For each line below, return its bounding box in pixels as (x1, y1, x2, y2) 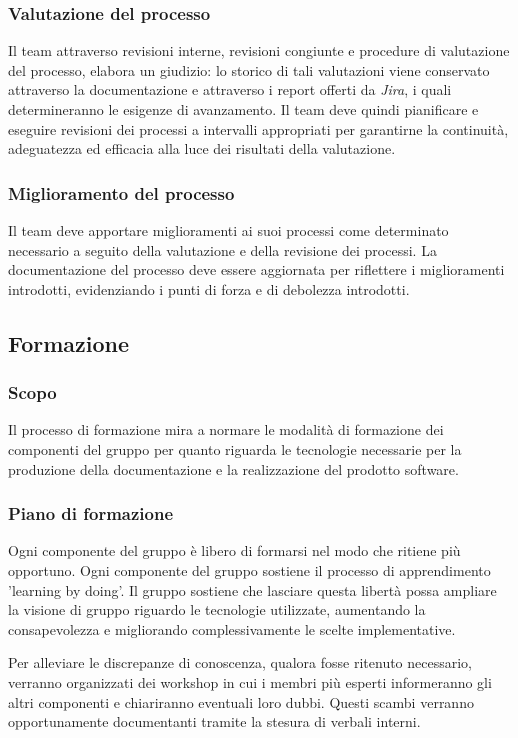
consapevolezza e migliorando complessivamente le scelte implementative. (8, 618, 456, 639)
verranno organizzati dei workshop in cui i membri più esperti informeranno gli (8, 671, 492, 692)
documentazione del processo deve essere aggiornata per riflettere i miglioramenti (8, 259, 505, 280)
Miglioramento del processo (8, 180, 235, 205)
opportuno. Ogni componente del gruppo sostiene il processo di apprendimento (8, 559, 491, 580)
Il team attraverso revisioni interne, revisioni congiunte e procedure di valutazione (8, 40, 510, 61)
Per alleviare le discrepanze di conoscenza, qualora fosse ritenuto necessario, (8, 652, 473, 673)
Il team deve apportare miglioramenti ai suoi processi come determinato (8, 220, 449, 240)
